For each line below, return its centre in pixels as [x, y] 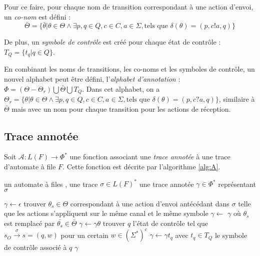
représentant [237, 184]
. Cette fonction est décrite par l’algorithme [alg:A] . [141, 167]
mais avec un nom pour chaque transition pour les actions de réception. [121, 108]
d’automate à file [30, 167]
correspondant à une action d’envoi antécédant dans [150, 203]
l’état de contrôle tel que [170, 223]
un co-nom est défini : [37, 16]
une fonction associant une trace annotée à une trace [150, 157]
